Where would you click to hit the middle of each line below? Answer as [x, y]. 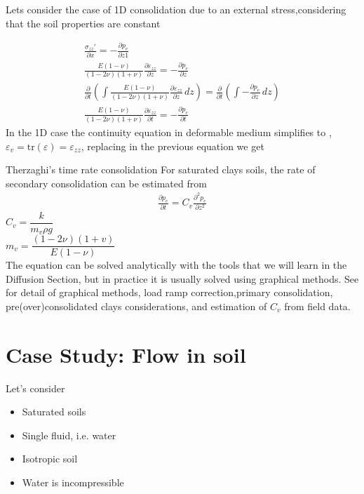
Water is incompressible [73, 482]
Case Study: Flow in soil [126, 354]
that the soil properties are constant [83, 23]
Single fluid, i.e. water [69, 435]
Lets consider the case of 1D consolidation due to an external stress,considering [176, 9]
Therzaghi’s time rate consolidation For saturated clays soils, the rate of [161, 169]
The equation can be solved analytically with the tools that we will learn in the [176, 265]
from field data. [317, 306]
